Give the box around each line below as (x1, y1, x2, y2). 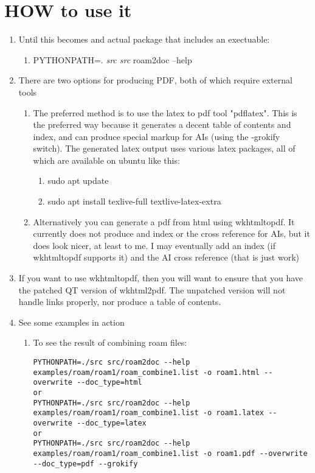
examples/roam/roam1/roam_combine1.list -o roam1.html (33, 368, 260, 377)
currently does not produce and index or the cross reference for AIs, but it (33, 227, 310, 240)
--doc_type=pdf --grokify (33, 459, 138, 468)
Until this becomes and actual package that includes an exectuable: (18, 33, 270, 46)
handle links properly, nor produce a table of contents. (18, 295, 221, 308)
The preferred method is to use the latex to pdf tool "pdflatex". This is (33, 106, 297, 119)
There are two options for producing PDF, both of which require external (18, 74, 292, 86)
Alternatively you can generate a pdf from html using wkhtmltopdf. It (33, 215, 295, 228)
